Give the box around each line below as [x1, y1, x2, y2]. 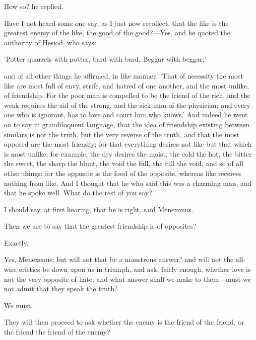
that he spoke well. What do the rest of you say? [4, 187, 152, 198]
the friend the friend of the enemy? [4, 327, 110, 337]
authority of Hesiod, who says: [4, 37, 96, 47]
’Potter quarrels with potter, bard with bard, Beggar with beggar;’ [4, 54, 207, 64]
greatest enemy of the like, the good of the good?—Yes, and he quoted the [4, 27, 230, 38]
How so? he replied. [4, 1, 64, 11]
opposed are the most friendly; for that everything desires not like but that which [4, 139, 252, 149]
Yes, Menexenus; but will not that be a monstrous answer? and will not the [4, 254, 234, 264]
